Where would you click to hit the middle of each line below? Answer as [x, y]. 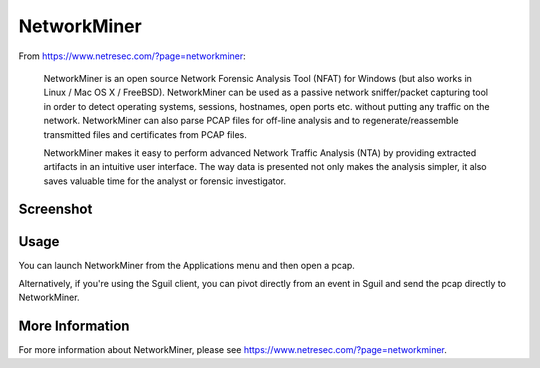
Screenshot [55, 209]
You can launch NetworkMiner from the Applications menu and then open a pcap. [186, 265]
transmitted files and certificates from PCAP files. [145, 134]
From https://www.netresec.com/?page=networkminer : [132, 56]
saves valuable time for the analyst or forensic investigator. [165, 181]
